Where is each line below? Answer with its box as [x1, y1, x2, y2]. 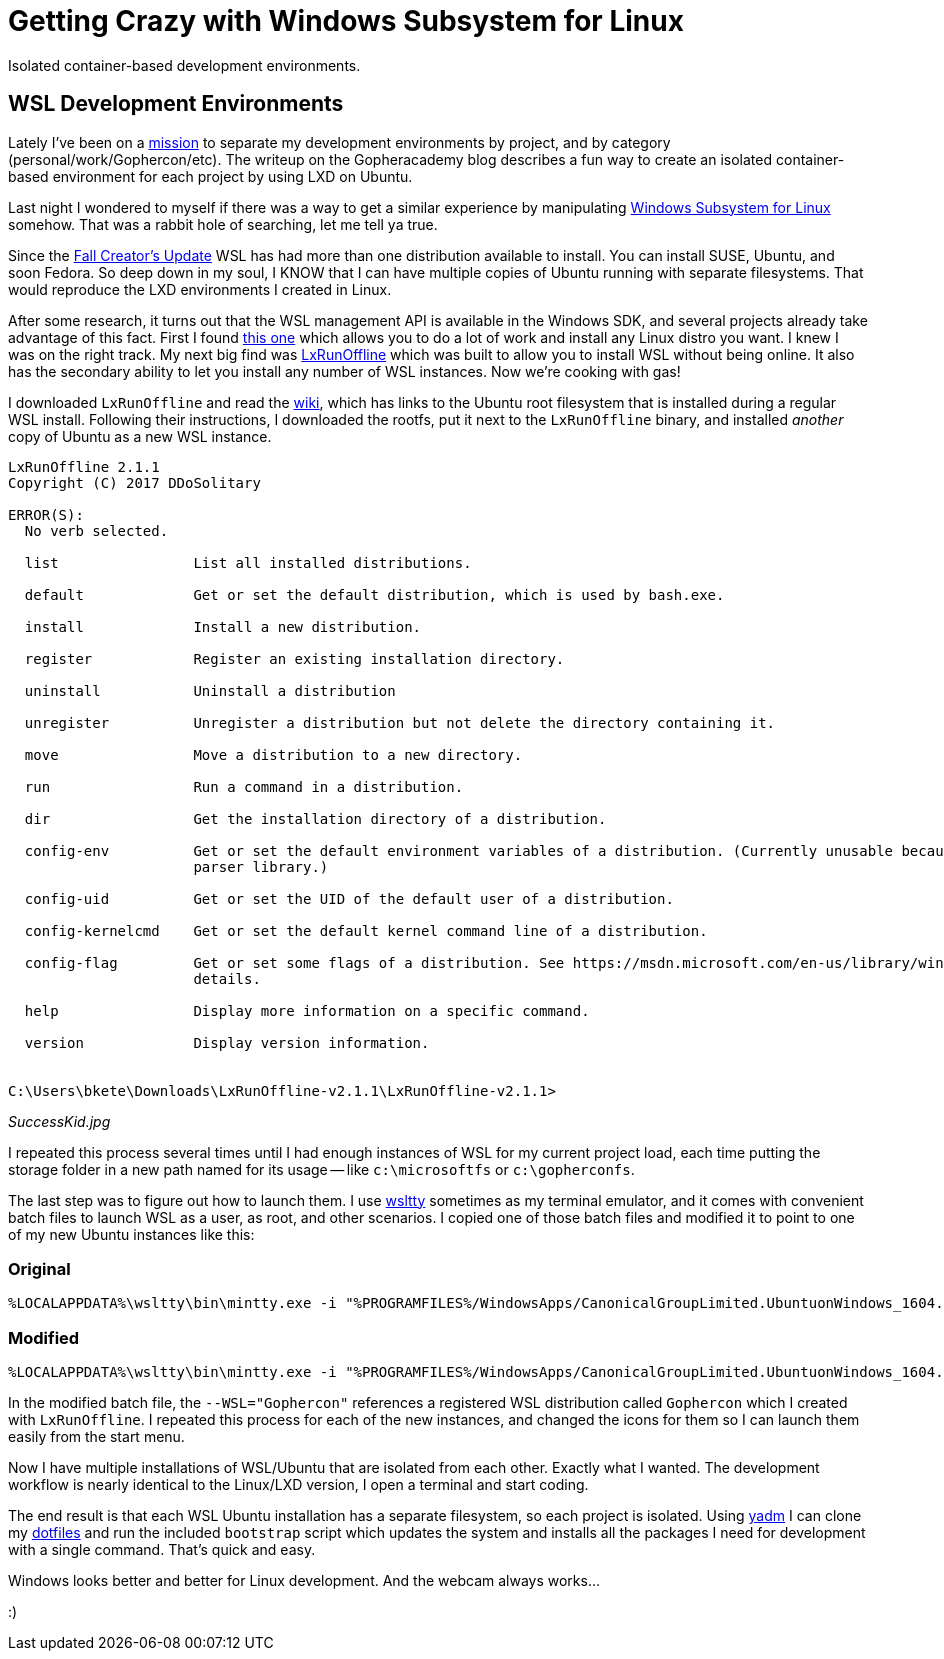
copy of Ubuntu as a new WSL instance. [8, 427, 272, 445]
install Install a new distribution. [24, 618, 422, 635]
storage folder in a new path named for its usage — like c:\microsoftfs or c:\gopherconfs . [8, 1160, 635, 1178]
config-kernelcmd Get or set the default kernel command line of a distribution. [24, 922, 708, 939]
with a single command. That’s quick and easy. [8, 1541, 316, 1559]
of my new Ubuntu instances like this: [8, 1225, 255, 1243]
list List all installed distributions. [24, 554, 472, 571]
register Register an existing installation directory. [24, 650, 565, 667]
